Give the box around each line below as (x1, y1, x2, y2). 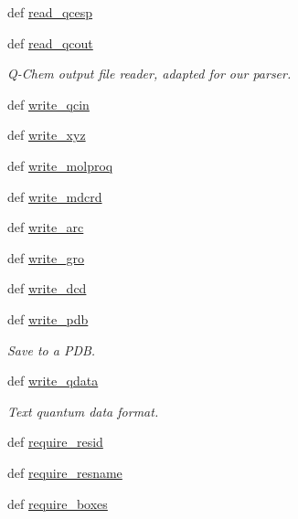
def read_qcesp (7, 3, 93, 21)
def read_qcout (7, 33, 93, 52)
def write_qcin (7, 94, 90, 113)
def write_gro (7, 248, 85, 267)
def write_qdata (7, 371, 99, 390)
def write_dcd (7, 279, 87, 298)
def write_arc (7, 217, 84, 237)
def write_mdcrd (7, 186, 102, 206)
